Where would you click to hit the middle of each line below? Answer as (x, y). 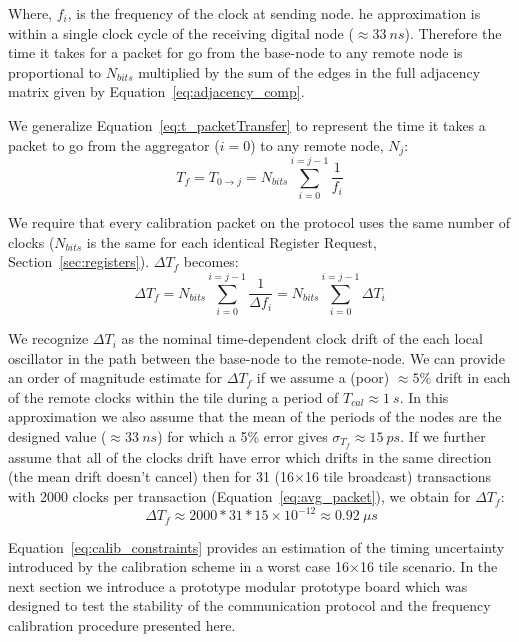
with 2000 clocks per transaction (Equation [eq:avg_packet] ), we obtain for (239, 496)
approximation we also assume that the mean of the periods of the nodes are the (255, 416)
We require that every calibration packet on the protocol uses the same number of (259, 222)
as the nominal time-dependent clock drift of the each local (302, 338)
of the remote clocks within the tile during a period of (173, 396)
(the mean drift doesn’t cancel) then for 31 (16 (151, 476)
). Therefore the (453, 32)
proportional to (55, 71)
